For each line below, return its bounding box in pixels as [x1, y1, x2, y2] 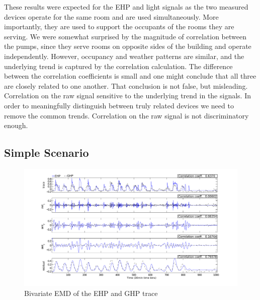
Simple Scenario [4, 145, 89, 160]
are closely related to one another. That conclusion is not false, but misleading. [4, 80, 248, 91]
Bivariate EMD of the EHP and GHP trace [24, 287, 158, 298]
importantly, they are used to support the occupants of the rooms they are [4, 21, 234, 32]
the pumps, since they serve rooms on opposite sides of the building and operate [4, 41, 251, 51]
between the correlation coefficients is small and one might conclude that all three [4, 71, 256, 81]
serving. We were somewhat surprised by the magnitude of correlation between [4, 31, 246, 41]
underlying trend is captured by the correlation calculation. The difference [4, 61, 233, 71]
